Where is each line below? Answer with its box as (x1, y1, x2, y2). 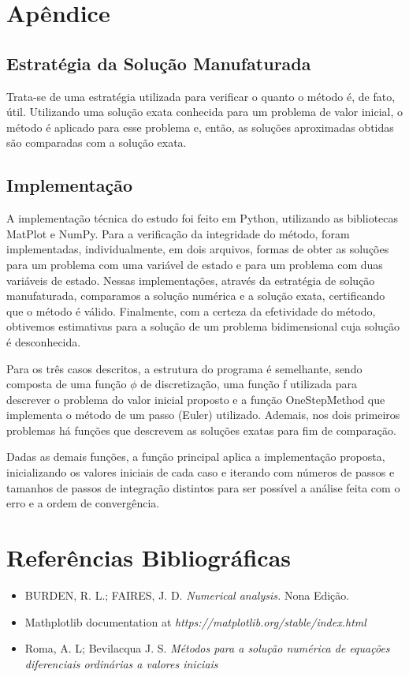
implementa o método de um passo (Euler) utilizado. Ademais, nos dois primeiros (6, 406, 400, 423)
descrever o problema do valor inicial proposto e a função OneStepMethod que (6, 391, 385, 407)
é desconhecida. (6, 333, 81, 350)
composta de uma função (6, 376, 127, 392)
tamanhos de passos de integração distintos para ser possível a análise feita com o (6, 479, 400, 496)
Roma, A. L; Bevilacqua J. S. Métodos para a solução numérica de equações (24, 640, 390, 656)
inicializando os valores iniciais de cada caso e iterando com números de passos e (6, 464, 395, 481)
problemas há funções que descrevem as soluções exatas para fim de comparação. (6, 421, 396, 438)
